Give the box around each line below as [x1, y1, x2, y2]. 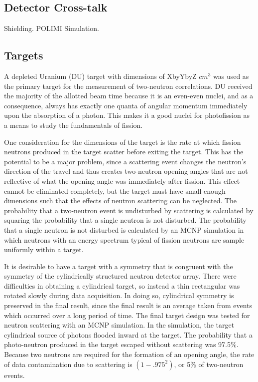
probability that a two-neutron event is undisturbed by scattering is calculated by [4, 205, 254, 215]
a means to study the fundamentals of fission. [4, 119, 143, 130]
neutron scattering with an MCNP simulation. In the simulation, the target [4, 320, 235, 330]
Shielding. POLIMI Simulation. [4, 23, 100, 33]
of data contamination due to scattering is [4, 359, 132, 369]
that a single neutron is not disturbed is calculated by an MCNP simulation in [4, 224, 244, 235]
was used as [213, 71, 249, 81]
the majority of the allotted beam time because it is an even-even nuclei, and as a [4, 90, 254, 101]
